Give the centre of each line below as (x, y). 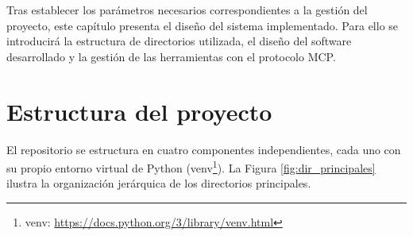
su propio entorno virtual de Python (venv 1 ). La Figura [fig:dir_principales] (191, 166)
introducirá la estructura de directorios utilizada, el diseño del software (179, 41)
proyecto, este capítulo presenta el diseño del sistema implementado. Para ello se (203, 25)
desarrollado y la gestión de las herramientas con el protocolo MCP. (171, 56)
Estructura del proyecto (139, 111)
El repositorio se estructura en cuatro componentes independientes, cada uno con (204, 149)
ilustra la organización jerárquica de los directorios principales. (159, 183)
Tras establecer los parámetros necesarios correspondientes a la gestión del (187, 10)
